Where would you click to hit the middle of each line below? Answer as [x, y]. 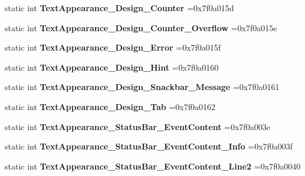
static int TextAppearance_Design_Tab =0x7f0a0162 [110, 106]
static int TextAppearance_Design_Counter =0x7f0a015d [119, 8]
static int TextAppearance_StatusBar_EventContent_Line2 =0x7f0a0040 [153, 166]
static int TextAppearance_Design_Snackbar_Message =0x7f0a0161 [142, 87]
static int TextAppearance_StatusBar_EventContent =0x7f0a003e [137, 126]
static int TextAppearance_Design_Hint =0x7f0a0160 [112, 67]
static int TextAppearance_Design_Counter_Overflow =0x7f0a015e [141, 27]
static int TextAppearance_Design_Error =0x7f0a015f [113, 47]
